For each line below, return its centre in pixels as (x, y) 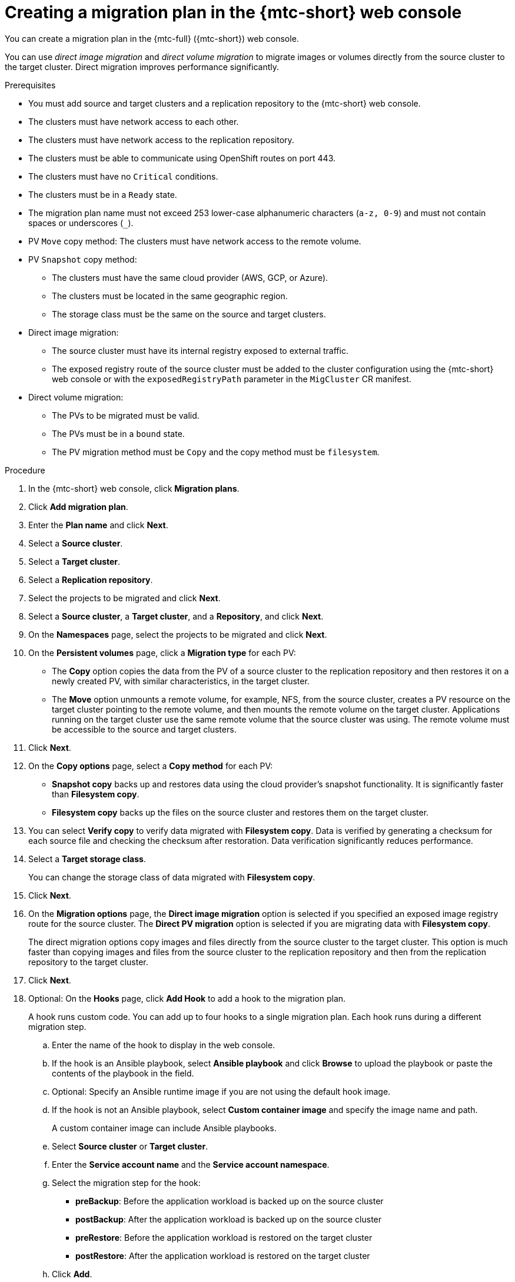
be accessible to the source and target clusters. (144, 729)
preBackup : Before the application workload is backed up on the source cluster (230, 1201)
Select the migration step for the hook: (126, 1182)
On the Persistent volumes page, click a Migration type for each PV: (162, 652)
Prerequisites (30, 85)
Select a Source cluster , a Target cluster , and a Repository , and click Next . (176, 616)
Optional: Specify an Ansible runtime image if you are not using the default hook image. (221, 1091)
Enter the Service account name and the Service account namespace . (191, 1164)
